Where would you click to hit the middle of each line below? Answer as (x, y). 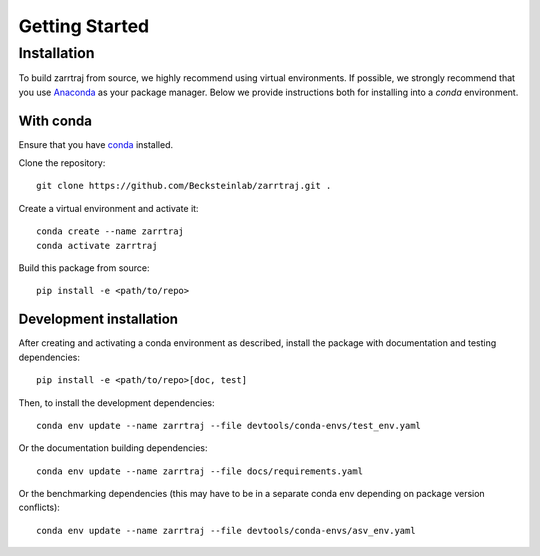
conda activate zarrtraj (97, 245)
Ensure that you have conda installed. (96, 144)
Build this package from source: (84, 268)
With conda (55, 120)
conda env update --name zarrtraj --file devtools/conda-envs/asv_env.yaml (226, 530)
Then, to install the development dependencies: (116, 402)
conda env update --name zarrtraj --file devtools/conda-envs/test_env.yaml (229, 425)
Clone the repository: (62, 163)
